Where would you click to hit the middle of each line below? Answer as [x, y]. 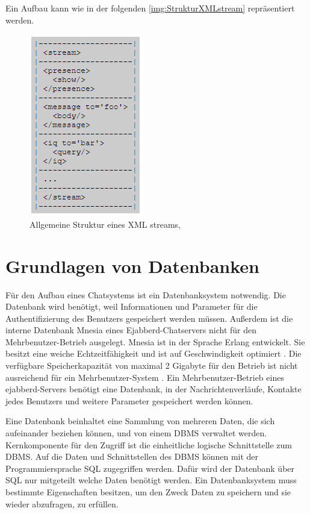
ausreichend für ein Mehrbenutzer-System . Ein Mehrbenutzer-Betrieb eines [145, 377]
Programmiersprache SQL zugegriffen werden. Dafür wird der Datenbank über [150, 468]
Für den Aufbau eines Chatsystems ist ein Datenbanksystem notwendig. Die [146, 294]
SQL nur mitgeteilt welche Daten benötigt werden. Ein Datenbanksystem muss [151, 480]
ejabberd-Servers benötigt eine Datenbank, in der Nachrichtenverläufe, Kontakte [153, 389]
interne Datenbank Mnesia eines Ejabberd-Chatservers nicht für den [131, 330]
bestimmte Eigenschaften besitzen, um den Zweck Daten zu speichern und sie [148, 492]
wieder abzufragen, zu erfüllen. [62, 503]
